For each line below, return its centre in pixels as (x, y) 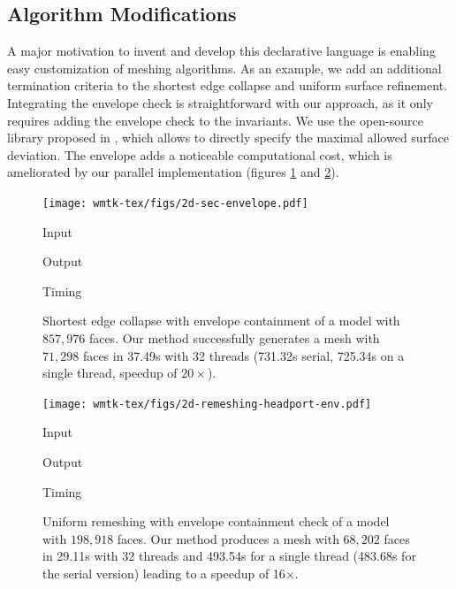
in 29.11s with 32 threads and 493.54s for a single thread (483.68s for (229, 556)
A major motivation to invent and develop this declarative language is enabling (221, 51)
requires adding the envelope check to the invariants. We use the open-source (215, 120)
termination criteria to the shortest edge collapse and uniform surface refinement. (227, 85)
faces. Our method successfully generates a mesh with (234, 337)
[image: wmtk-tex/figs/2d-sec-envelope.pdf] (175, 203)
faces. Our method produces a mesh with (228, 538)
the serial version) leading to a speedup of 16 (164, 573)
